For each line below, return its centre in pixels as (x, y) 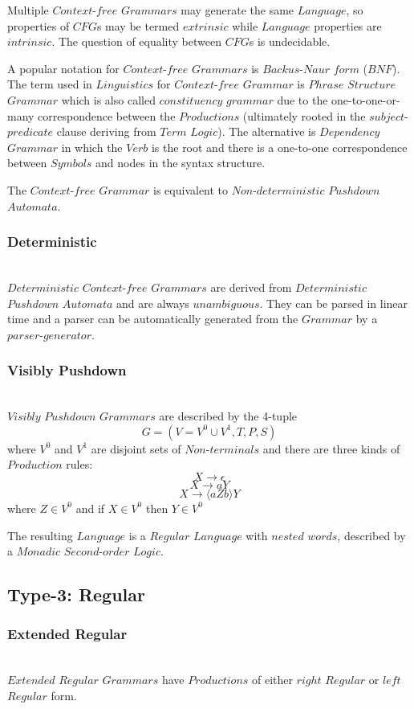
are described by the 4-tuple (228, 416)
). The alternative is (267, 131)
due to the (302, 99)
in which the (92, 147)
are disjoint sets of (136, 448)
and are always (153, 303)
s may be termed (138, 25)
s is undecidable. (290, 41)
